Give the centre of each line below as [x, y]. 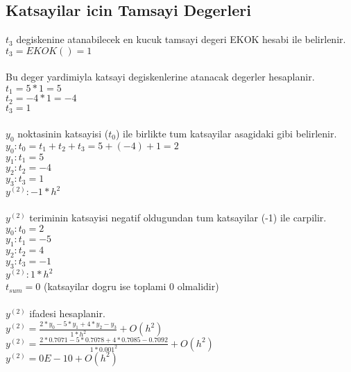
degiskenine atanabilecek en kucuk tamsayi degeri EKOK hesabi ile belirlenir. [181, 39]
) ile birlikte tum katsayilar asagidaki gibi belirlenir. [226, 133]
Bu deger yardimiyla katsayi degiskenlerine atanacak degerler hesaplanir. [160, 77]
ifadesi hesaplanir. [67, 313]
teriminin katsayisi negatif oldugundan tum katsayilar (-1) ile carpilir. [178, 218]
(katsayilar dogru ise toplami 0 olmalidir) [131, 286]
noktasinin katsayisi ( [63, 133]
